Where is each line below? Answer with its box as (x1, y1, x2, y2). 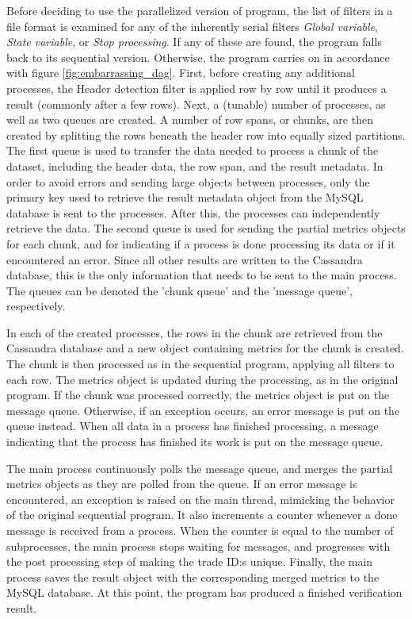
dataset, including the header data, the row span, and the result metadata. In (6, 157, 383, 174)
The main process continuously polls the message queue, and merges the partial (6, 459, 393, 476)
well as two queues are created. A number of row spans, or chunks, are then (6, 111, 373, 128)
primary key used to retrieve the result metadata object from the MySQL (6, 189, 364, 206)
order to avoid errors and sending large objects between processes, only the (6, 173, 370, 190)
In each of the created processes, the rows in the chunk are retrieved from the (6, 324, 383, 340)
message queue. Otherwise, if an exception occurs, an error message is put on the (6, 402, 400, 418)
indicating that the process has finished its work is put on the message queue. (6, 433, 383, 450)
